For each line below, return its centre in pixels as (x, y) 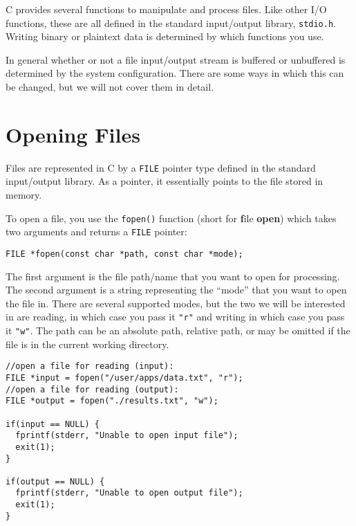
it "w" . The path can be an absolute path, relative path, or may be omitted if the (178, 330)
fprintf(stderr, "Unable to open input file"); (127, 436)
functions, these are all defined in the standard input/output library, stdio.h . (171, 22)
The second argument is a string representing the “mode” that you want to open (176, 290)
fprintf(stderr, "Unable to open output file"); (129, 493)
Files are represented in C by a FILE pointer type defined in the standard (161, 167)
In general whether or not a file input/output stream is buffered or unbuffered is (176, 59)
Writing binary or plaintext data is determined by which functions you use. (165, 36)
